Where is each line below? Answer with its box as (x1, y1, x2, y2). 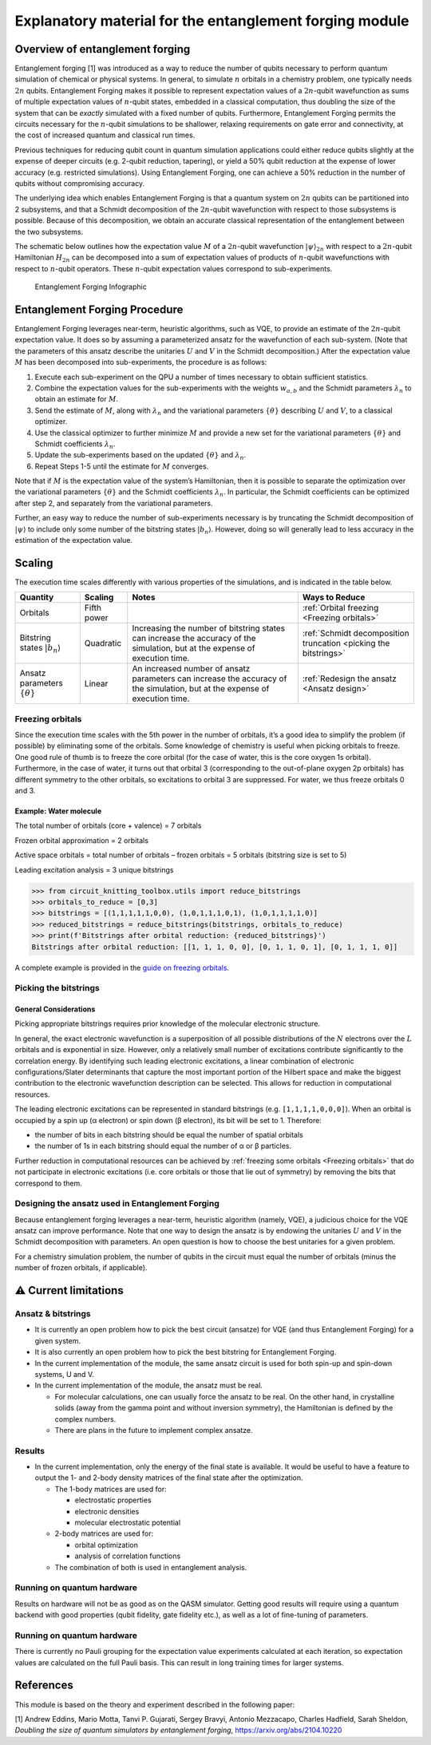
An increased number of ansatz (132, 663, 251, 675)
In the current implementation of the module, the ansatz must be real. (34, 1381, 263, 1391)
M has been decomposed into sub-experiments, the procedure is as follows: (14, 358, 267, 367)
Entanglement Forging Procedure (14, 303, 184, 316)
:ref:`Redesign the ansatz (302, 673, 397, 684)
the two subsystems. (14, 227, 84, 236)
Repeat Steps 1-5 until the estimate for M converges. (34, 461, 209, 471)
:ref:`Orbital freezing (302, 603, 379, 614)
